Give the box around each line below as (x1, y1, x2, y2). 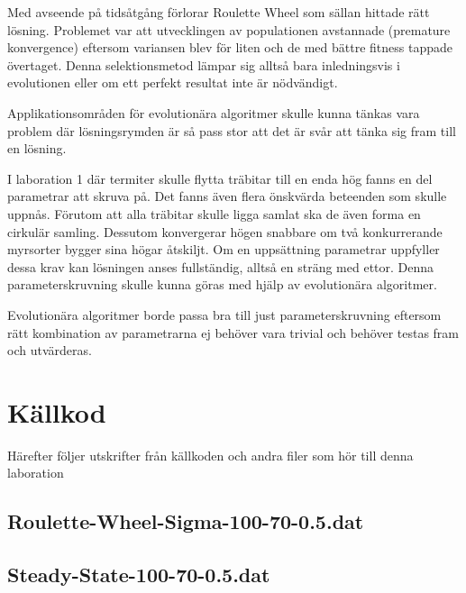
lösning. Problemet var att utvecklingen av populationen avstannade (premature (7, 20, 451, 39)
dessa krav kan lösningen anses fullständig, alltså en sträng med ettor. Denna (7, 257, 434, 276)
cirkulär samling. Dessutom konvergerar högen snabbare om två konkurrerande (7, 222, 443, 241)
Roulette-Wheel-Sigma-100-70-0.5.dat (7, 507, 364, 535)
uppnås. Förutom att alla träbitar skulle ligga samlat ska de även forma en (7, 204, 421, 223)
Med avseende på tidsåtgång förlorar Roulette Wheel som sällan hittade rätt (7, 3, 430, 21)
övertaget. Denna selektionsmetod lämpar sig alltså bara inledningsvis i (7, 55, 400, 74)
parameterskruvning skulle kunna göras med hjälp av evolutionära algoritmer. (7, 275, 437, 294)
